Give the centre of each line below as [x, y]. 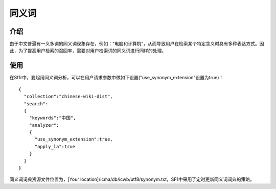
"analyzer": [44, 125]
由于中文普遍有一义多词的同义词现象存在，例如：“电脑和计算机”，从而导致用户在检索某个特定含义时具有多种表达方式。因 [137, 44]
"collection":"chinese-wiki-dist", [68, 97]
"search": [36, 104]
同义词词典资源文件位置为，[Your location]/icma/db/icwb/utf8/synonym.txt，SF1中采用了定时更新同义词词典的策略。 [132, 179]
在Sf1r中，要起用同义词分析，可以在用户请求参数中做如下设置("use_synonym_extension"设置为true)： [117, 78]
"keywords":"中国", [52, 118]
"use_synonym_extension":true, [74, 139]
